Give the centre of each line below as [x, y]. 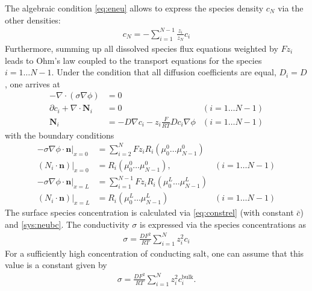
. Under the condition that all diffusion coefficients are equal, [164, 72]
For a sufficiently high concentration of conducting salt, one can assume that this [154, 253]
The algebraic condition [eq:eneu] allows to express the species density [134, 8]
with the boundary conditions [60, 135]
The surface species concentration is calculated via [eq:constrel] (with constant [149, 212]
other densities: [33, 20]
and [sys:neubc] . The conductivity [67, 224]
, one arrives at [33, 83]
